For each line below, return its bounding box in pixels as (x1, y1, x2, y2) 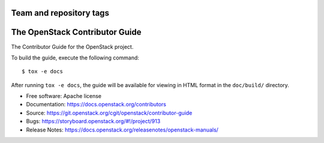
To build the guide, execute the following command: (11, 54, 139, 61)
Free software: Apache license (26, 93, 102, 100)
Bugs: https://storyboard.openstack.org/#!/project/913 (26, 118, 161, 125)
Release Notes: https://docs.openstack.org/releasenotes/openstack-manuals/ (26, 126, 219, 133)
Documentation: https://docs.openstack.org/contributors (26, 101, 166, 108)
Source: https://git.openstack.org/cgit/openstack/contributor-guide (26, 109, 193, 117)
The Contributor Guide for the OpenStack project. (11, 43, 134, 50)
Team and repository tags (11, 8, 109, 18)
